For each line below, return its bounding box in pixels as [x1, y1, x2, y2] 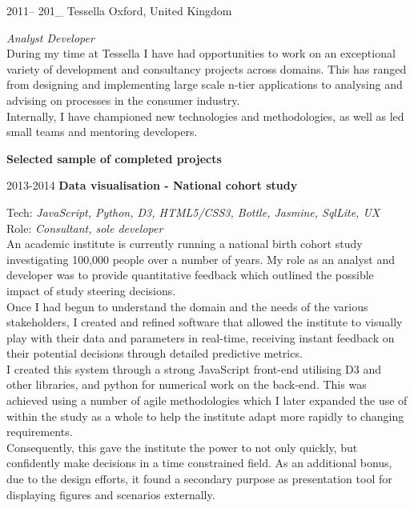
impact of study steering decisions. [6, 282, 176, 298]
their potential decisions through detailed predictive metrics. [6, 345, 303, 362]
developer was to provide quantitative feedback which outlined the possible [6, 266, 374, 283]
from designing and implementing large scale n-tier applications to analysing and [6, 76, 403, 93]
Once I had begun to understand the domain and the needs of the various [6, 298, 368, 314]
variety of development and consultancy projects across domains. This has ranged [6, 60, 407, 77]
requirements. [6, 423, 73, 440]
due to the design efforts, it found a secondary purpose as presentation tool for [6, 470, 392, 487]
